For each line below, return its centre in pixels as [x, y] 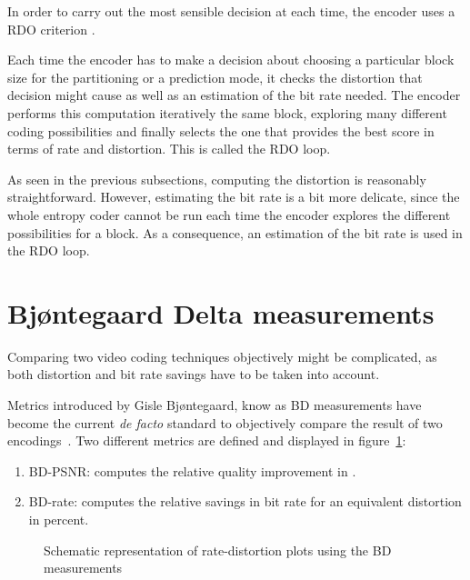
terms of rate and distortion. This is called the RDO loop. [169, 149]
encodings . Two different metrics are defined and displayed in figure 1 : [207, 440]
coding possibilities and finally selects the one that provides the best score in [221, 130]
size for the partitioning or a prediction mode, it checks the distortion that [215, 77]
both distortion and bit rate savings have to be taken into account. [194, 374]
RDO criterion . [51, 29]
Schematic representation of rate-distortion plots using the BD [218, 550]
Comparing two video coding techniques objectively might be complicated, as [222, 356]
